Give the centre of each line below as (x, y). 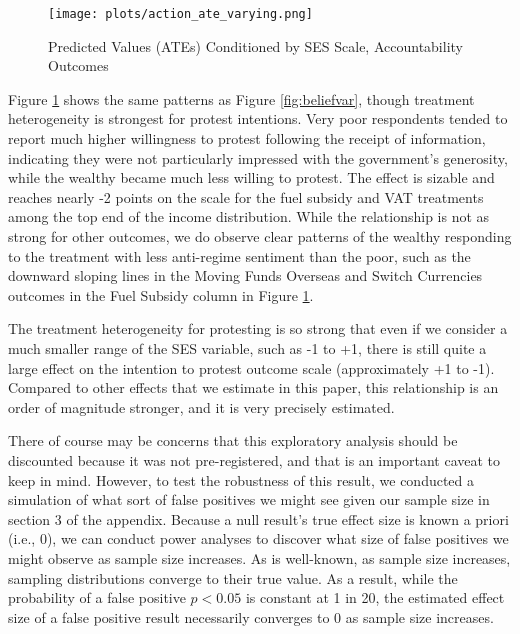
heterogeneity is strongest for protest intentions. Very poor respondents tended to (258, 118)
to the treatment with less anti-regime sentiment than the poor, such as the (239, 255)
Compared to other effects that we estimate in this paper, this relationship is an (253, 387)
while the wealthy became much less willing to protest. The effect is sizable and (251, 177)
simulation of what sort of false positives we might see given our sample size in (249, 499)
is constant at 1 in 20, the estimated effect (375, 597)
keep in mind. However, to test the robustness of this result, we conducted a (241, 479)
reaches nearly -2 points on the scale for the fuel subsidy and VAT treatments (246, 196)
